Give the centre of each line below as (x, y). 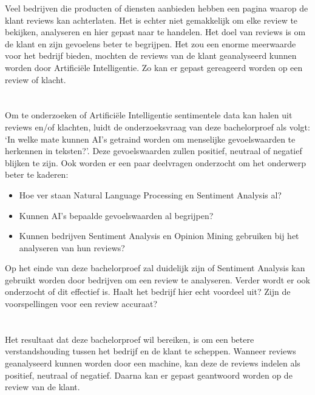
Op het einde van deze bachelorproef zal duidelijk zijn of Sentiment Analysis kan (155, 268)
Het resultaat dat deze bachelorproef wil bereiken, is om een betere (130, 339)
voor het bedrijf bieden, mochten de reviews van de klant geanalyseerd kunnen (151, 56)
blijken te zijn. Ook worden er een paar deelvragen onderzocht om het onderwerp (156, 162)
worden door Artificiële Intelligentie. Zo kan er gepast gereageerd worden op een (154, 67)
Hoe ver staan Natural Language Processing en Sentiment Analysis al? (150, 194)
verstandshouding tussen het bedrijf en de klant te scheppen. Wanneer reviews (151, 351)
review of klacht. (36, 79)
